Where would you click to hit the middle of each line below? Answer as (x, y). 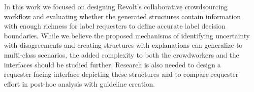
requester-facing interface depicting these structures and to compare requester (121, 74)
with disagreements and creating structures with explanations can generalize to (123, 45)
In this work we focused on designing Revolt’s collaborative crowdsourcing (116, 6)
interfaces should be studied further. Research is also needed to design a (112, 64)
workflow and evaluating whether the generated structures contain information (123, 16)
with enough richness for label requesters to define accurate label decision (115, 26)
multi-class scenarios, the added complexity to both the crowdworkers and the (122, 54)
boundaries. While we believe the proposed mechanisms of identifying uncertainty (127, 35)
